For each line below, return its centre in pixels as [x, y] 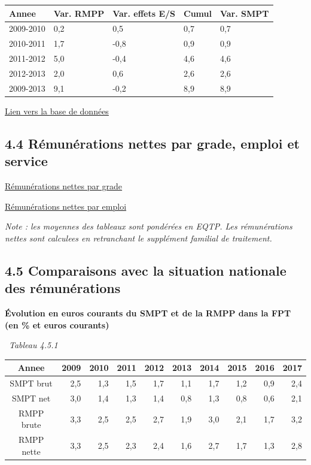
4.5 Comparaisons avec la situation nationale [146, 270]
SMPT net [31, 398]
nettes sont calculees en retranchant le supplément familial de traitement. [138, 238]
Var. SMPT [244, 13]
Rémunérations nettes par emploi [66, 206]
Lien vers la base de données [57, 111]
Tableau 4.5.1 [33, 345]
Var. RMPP [79, 13]
